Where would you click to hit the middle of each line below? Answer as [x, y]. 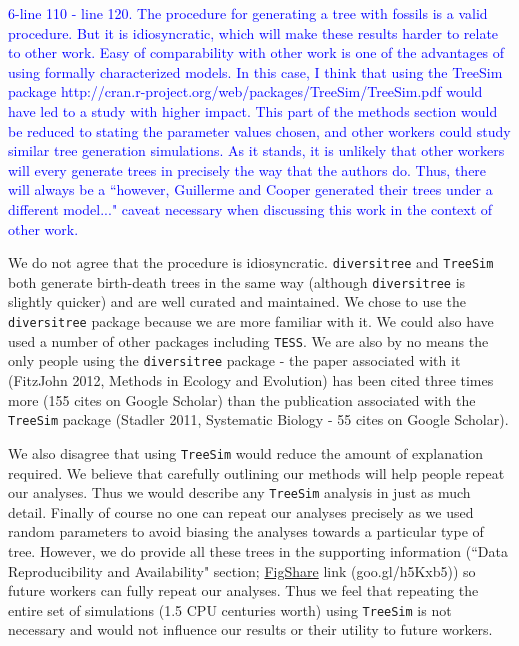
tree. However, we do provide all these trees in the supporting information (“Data [258, 550]
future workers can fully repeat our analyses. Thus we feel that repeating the [243, 590]
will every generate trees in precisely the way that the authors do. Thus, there [247, 169]
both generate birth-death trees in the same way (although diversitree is [237, 281]
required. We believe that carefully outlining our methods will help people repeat [256, 472]
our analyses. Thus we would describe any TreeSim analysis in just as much [239, 492]
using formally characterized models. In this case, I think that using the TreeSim [255, 71]
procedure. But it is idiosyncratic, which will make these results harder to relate [253, 32]
